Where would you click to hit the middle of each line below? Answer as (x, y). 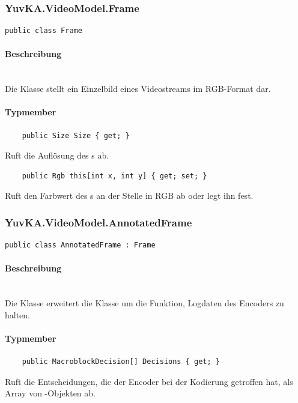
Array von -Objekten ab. (50, 393)
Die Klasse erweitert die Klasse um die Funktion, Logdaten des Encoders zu (144, 303)
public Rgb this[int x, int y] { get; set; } (114, 176)
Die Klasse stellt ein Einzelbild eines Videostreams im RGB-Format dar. (138, 89)
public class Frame (44, 31)
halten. (18, 314)
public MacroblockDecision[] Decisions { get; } (121, 362)
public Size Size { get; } (76, 135)
